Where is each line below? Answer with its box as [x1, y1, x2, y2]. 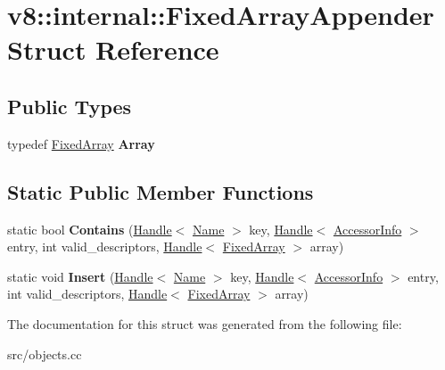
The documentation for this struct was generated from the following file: [7, 314, 402, 333]
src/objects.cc [7, 344, 82, 363]
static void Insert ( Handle [7, 267, 153, 285]
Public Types [7, 92, 132, 119]
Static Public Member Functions [7, 177, 314, 205]
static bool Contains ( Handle [7, 219, 172, 238]
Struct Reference [7, 31, 219, 68]
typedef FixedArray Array [7, 134, 155, 152]
